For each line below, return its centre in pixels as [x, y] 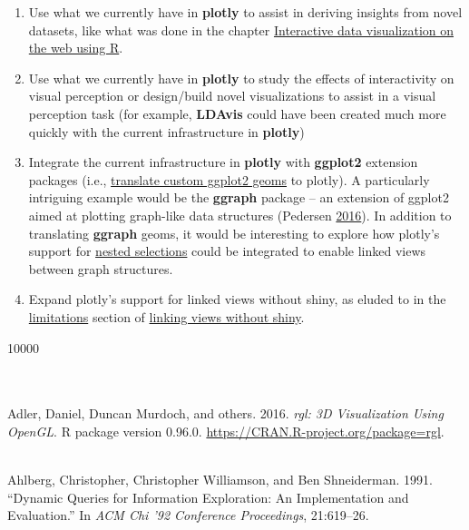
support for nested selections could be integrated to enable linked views [227, 251]
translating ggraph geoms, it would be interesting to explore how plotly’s [234, 233]
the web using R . [76, 48]
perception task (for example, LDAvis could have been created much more [237, 113]
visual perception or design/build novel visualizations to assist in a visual [232, 96]
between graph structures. [101, 268]
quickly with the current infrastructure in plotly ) [166, 131]
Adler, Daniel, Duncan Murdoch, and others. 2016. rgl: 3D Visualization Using [225, 413]
